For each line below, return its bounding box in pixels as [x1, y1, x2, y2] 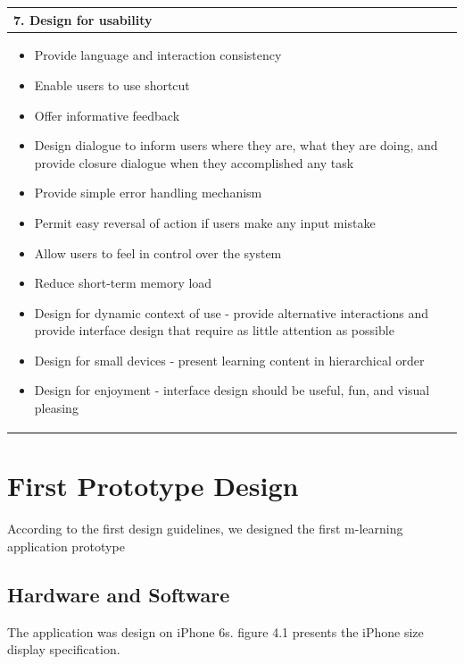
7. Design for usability [13, 10, 153, 29]
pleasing [34, 399, 79, 417]
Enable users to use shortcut [34, 75, 190, 94]
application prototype [7, 536, 125, 555]
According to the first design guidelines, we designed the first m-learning [7, 519, 403, 538]
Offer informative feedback [34, 105, 180, 124]
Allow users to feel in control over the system [34, 243, 282, 262]
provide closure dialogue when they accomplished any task [34, 153, 354, 172]
